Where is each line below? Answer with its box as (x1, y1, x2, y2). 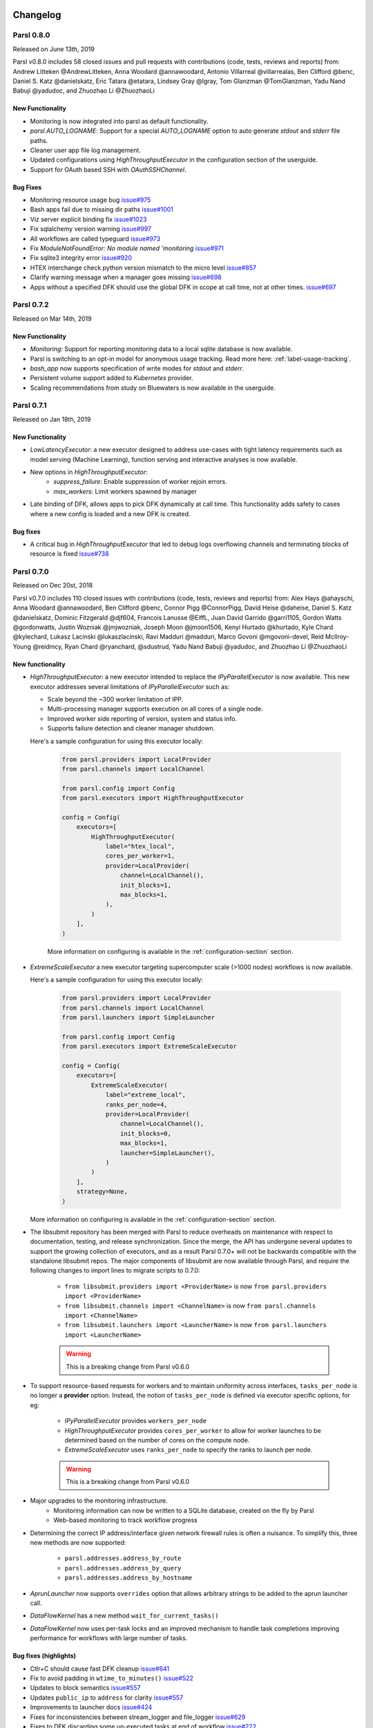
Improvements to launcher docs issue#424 (30, 1703, 153, 1711)
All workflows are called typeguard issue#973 (30, 234, 161, 243)
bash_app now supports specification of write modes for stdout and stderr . (30, 364, 245, 373)
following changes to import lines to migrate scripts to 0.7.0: (30, 1266, 200, 1275)
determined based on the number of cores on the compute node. (64, 1436, 250, 1444)
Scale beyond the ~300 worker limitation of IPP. (47, 695, 184, 703)
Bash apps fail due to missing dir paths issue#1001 (30, 205, 174, 214)
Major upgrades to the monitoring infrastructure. (30, 1496, 169, 1505)
